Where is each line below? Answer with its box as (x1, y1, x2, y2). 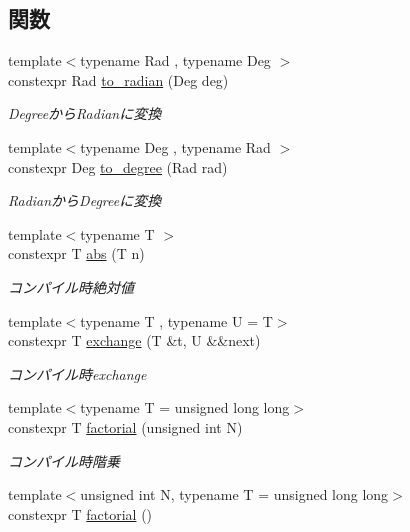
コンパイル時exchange (8, 363, 147, 384)
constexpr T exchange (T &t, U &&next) (8, 330, 261, 351)
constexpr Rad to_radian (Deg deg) (8, 69, 229, 90)
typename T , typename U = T (80, 310, 273, 331)
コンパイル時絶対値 (8, 276, 134, 297)
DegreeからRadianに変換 (8, 103, 162, 124)
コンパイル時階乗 (8, 450, 120, 471)
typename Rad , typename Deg (80, 50, 271, 71)
